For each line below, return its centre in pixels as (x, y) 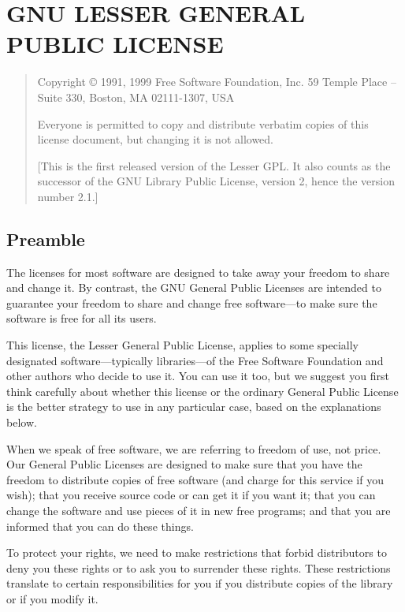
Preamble (46, 239)
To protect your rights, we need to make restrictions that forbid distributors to (197, 552)
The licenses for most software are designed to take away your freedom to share (198, 272)
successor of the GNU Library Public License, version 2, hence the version (216, 181)
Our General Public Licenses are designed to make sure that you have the (184, 464)
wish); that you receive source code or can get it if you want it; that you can (191, 495)
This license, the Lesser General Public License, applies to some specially (182, 345)
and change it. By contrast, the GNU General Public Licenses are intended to (194, 287)
